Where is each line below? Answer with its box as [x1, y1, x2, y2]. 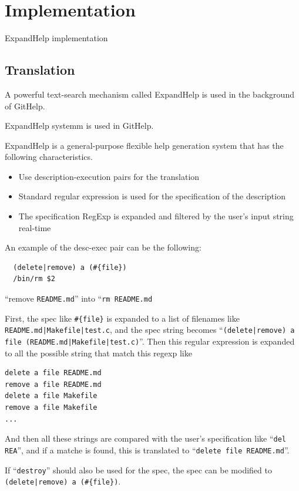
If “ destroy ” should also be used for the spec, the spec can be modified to [5, 463, 272, 476]
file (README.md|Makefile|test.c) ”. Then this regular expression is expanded [5, 335, 295, 348]
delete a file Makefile [5, 392, 98, 400]
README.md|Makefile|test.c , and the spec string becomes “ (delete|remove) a [5, 323, 295, 336]
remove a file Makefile [5, 403, 98, 412]
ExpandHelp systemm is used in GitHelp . [5, 119, 154, 132]
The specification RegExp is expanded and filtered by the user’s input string [18, 210, 294, 222]
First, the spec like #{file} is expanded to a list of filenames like [5, 312, 240, 324]
